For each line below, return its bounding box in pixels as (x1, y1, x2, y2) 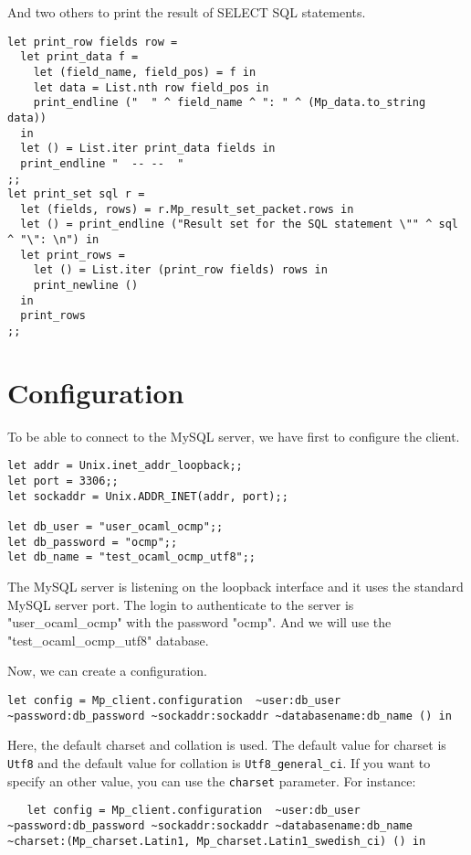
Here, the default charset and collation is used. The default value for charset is (7, 735, 446, 754)
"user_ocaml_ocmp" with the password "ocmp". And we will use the (7, 613, 392, 632)
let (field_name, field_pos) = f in (33, 65, 256, 79)
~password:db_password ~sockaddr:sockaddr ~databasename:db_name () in (7, 709, 452, 722)
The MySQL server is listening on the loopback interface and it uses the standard (7, 577, 464, 596)
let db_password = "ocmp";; (7, 535, 178, 549)
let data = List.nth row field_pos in (33, 80, 269, 94)
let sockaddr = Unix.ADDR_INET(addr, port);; (7, 489, 288, 503)
